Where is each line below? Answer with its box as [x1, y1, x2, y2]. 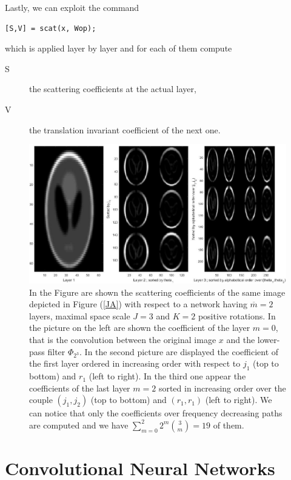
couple [29, 393, 53, 406]
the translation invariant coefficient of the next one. [29, 123, 221, 136]
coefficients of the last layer [29, 381, 130, 394]
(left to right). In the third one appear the [89, 370, 246, 382]
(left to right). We [205, 393, 272, 406]
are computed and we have [29, 418, 129, 431]
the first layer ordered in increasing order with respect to [29, 357, 241, 370]
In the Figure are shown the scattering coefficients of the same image [29, 285, 286, 298]
